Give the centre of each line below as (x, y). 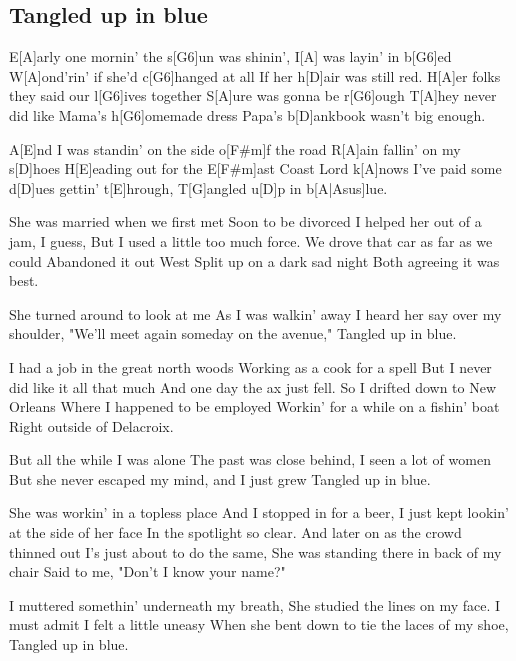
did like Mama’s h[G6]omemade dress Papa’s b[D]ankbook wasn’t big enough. (247, 114)
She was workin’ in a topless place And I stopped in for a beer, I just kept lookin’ (259, 512)
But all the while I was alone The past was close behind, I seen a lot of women (250, 459)
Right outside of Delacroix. (91, 425)
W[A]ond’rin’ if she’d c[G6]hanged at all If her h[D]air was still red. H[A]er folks (255, 75)
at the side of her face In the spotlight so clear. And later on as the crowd (235, 532)
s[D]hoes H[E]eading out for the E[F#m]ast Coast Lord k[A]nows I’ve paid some (255, 168)
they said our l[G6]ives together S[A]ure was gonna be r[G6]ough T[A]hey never (253, 95)
